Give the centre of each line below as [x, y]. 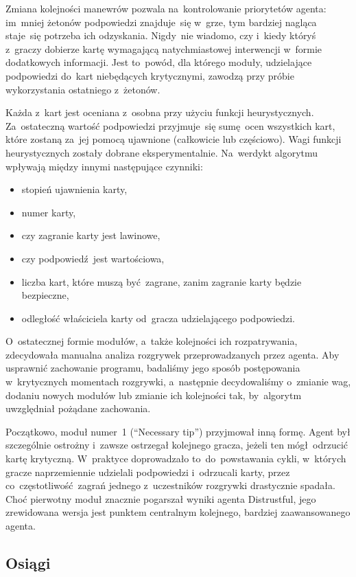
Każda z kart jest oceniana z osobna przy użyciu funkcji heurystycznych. [160, 112]
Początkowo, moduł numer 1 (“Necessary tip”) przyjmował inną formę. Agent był [178, 431]
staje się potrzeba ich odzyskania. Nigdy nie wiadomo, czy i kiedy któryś [161, 35]
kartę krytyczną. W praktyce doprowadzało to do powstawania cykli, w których [176, 459]
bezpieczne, [45, 295]
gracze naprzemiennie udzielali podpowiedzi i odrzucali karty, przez [148, 472]
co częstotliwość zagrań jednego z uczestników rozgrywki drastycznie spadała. [170, 485]
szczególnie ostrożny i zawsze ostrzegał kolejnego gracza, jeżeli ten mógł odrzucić [177, 445]
